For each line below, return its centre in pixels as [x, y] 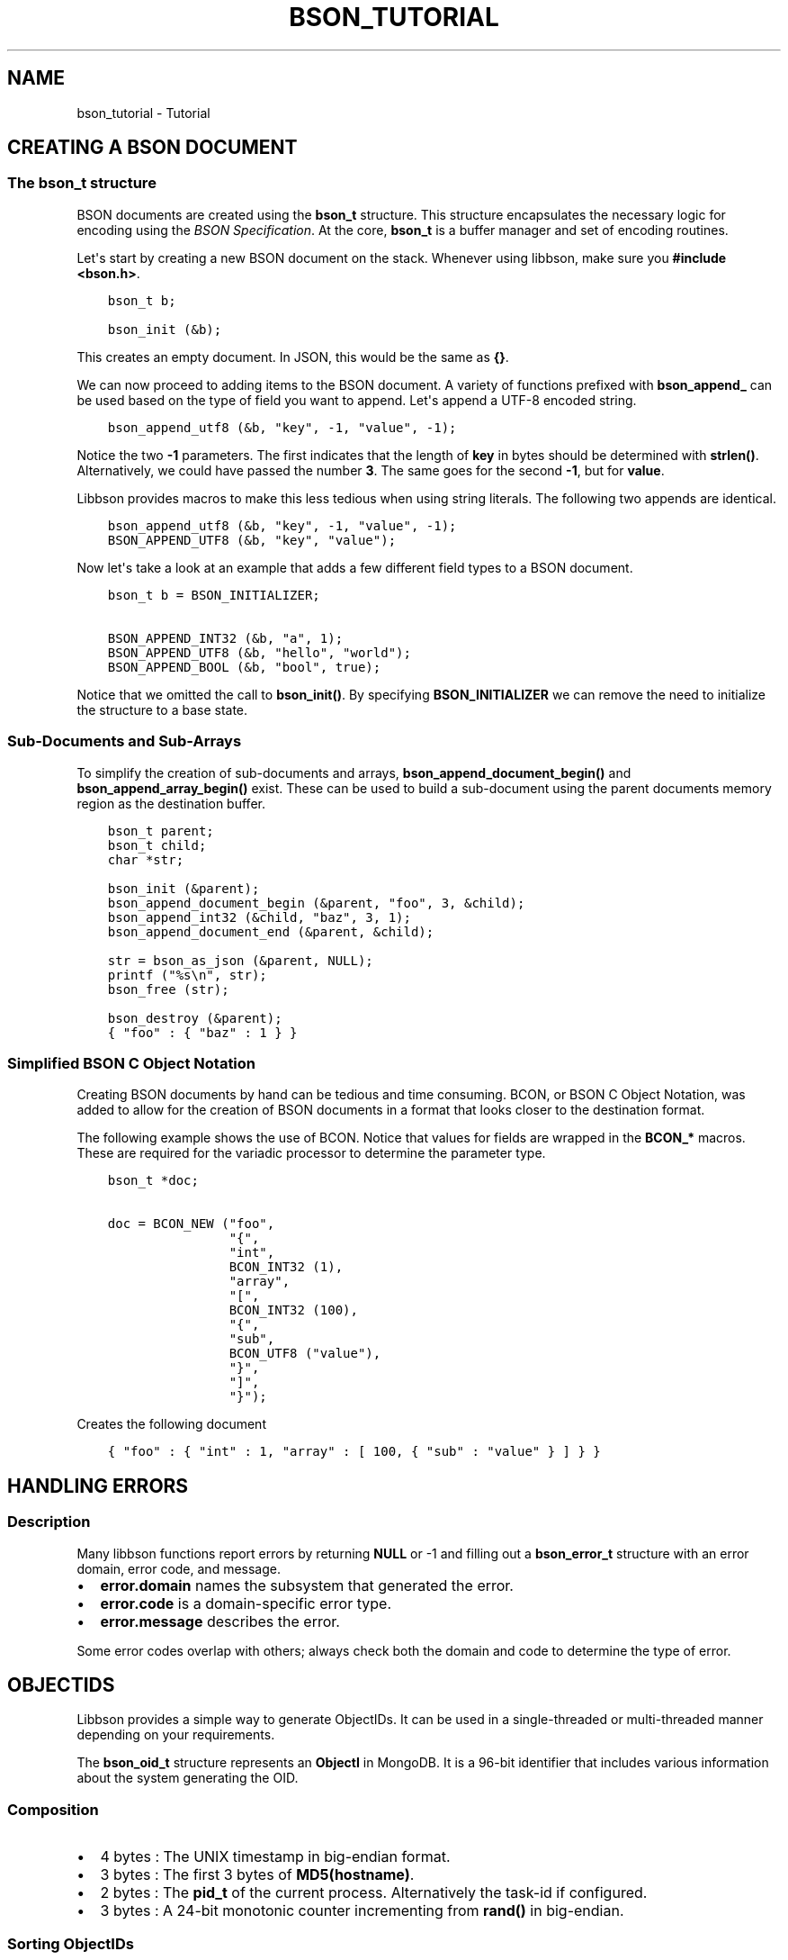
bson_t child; [157, 845]
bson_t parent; [161, 831]
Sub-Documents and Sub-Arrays [125, 741]
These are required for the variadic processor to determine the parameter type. [311, 1153]
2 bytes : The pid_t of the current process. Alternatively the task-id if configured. [374, 1893]
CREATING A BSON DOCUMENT [152, 148]
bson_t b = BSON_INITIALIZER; [214, 595]
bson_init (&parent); [184, 888]
